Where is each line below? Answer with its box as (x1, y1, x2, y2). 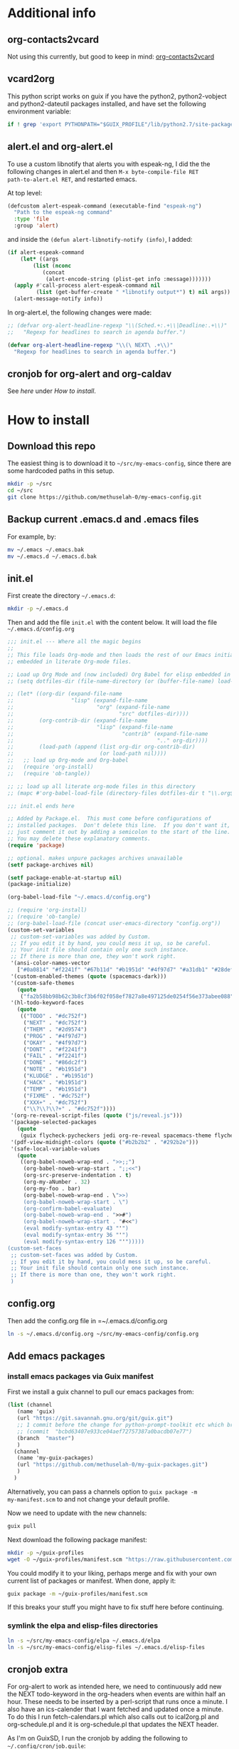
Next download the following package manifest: (7, 1535, 147, 1544)
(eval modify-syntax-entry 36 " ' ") (23, 1232, 129, 1239)
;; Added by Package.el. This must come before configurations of (7, 815, 212, 822)
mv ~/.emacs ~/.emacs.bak (7, 546, 84, 554)
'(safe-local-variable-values (10, 1145, 100, 1153)
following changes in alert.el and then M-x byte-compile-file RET (7, 167, 199, 175)
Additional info (7, 5, 96, 21)
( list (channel (7, 1402, 53, 1409)
